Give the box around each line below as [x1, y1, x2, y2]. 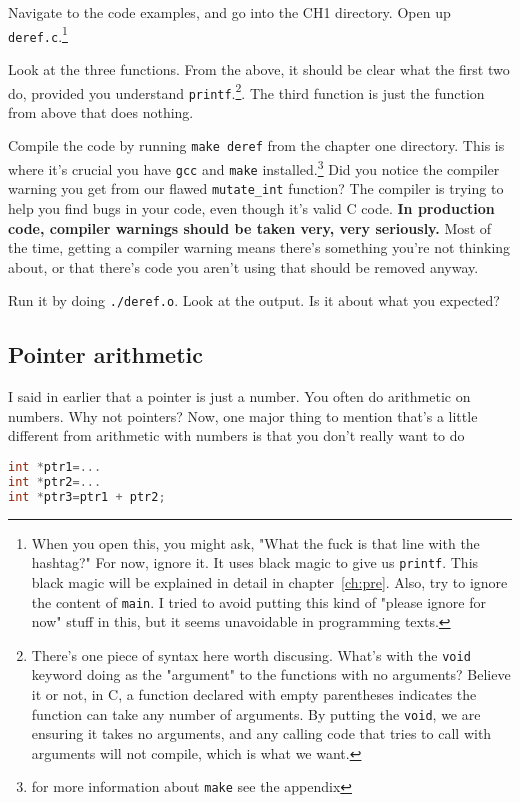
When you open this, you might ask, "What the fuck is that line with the [31, 532, 480, 553]
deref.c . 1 [8, 22, 68, 46]
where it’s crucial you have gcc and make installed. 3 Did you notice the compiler [8, 156, 500, 179]
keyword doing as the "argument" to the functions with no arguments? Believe [31, 664, 511, 685]
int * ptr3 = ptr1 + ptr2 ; [8, 489, 166, 504]
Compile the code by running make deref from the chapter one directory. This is [8, 135, 505, 156]
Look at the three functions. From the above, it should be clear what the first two [8, 58, 510, 79]
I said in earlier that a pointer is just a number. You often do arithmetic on [8, 386, 471, 407]
